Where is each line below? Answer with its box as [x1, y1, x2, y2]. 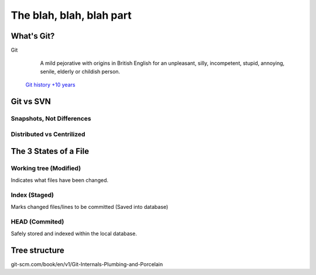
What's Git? [11, 31, 55, 41]
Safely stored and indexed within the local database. [11, 230, 138, 237]
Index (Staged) [11, 191, 54, 199]
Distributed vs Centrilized [11, 130, 85, 138]
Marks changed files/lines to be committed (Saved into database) [11, 203, 169, 210]
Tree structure [11, 245, 64, 255]
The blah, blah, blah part [11, 9, 132, 22]
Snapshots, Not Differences [11, 115, 92, 123]
